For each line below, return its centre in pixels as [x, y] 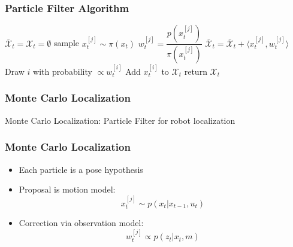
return [196, 71]
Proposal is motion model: [67, 189]
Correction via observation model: [81, 222]
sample [67, 43]
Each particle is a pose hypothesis [81, 169]
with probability [63, 71]
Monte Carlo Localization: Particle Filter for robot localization [120, 120]
